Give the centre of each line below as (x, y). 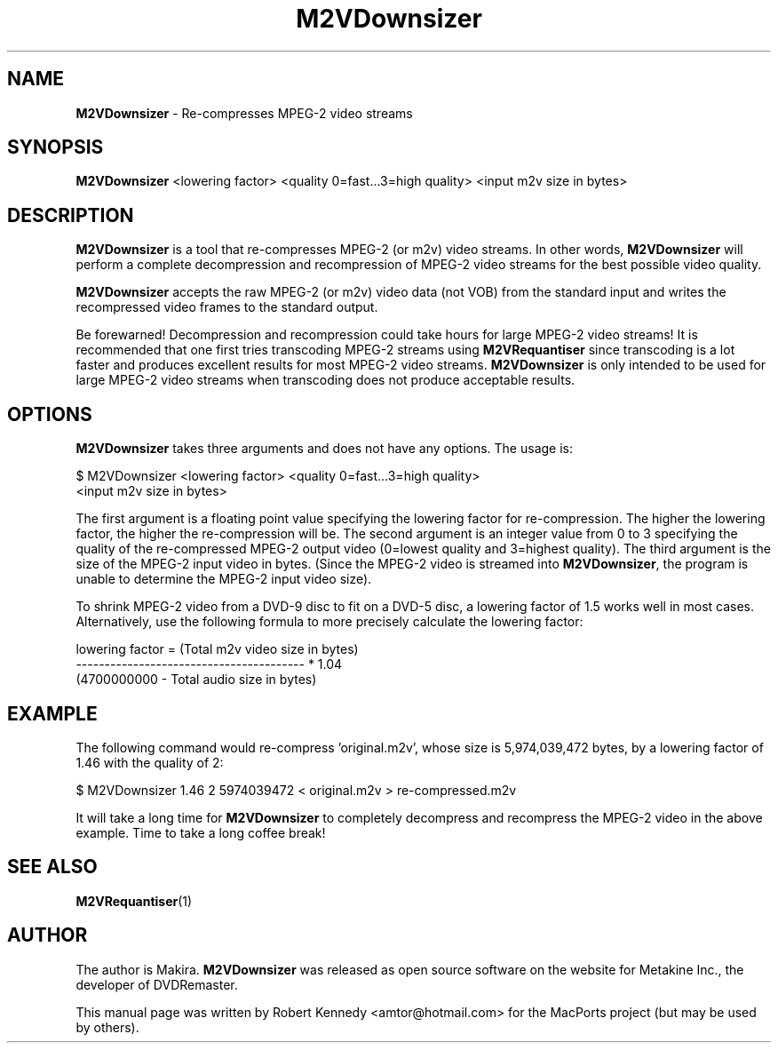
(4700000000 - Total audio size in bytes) (196, 680)
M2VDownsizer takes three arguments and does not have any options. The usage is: (324, 449)
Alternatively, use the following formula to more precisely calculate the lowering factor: (329, 622)
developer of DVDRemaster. (157, 984)
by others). (107, 1027)
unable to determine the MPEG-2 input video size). (224, 579)
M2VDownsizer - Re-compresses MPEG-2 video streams (244, 113)
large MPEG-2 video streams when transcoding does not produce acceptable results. (325, 380)
